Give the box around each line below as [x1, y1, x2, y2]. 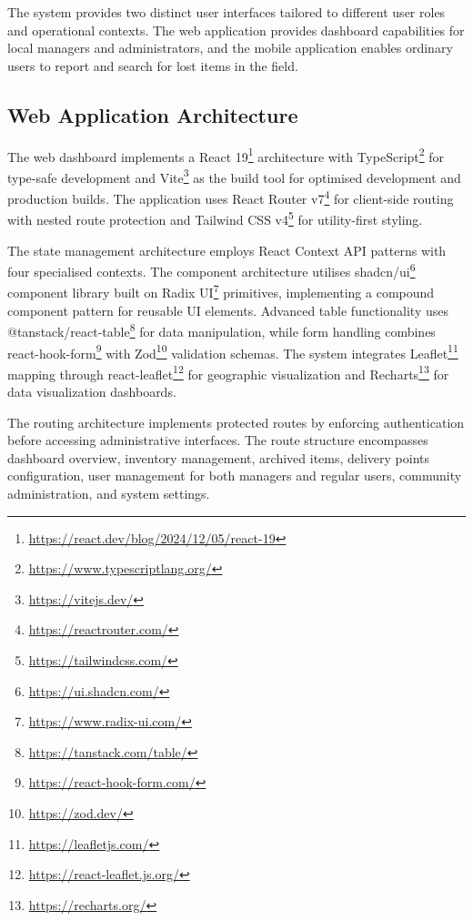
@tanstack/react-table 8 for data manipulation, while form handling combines [7, 319, 436, 340]
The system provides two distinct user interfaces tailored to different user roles [7, 3, 446, 21]
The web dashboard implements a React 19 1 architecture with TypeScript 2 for [7, 144, 445, 166]
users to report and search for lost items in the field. [7, 56, 298, 75]
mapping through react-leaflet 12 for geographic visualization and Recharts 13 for [7, 361, 449, 383]
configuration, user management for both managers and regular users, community [7, 466, 462, 485]
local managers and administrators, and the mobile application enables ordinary [7, 38, 453, 57]
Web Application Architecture [7, 100, 298, 128]
